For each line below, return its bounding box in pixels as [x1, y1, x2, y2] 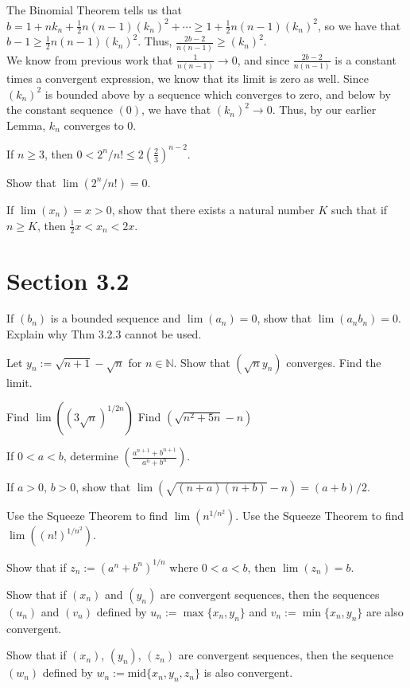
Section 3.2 [6, 264, 130, 296]
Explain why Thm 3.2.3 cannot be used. [6, 326, 202, 342]
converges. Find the [286, 354, 381, 370]
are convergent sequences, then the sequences [160, 585, 380, 602]
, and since [237, 51, 290, 68]
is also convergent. [203, 664, 293, 681]
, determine [63, 448, 118, 464]
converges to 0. [64, 116, 137, 133]
